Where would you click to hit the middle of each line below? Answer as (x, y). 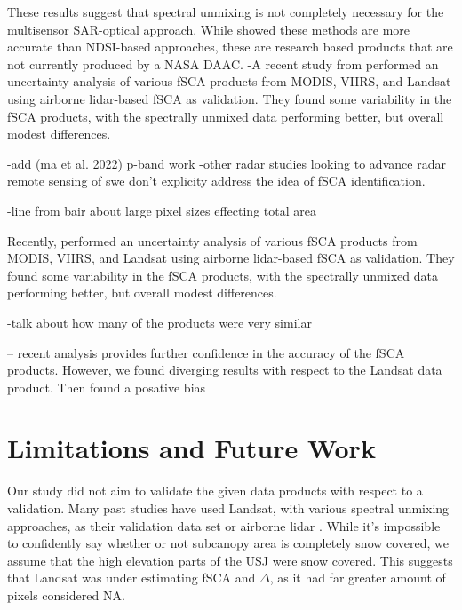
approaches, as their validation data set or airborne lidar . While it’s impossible (224, 525)
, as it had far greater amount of (358, 578)
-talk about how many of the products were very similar (159, 322)
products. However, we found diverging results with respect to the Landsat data (225, 370)
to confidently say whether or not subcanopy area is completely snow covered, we (228, 543)
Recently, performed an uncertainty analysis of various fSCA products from (212, 240)
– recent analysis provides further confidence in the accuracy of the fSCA (206, 352)
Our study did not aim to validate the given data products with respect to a (215, 491)
